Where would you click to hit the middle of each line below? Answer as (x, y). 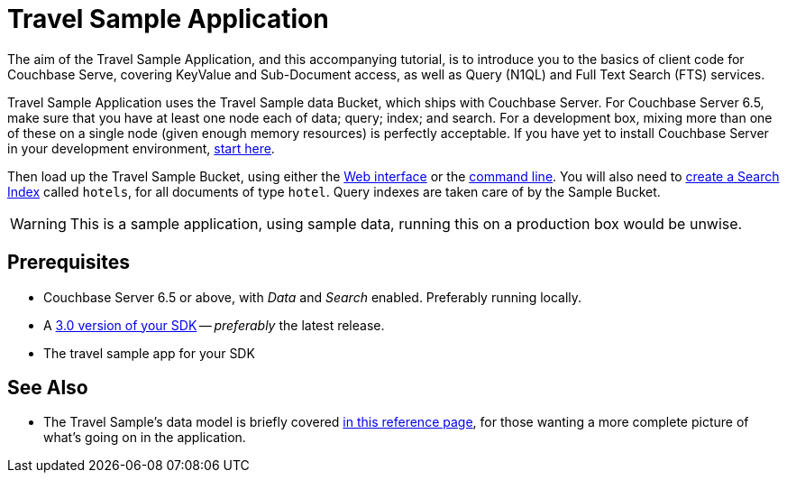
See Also (48, 388)
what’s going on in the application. (145, 438)
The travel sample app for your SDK (149, 353)
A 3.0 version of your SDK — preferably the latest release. (214, 325)
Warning (38, 223)
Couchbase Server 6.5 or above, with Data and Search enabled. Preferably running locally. (313, 297)
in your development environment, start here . (141, 148)
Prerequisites (69, 263)
